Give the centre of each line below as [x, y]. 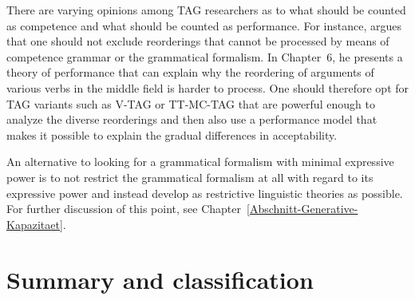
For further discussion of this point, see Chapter [124, 209]
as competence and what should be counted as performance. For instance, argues [204, 25]
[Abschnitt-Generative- [302, 209]
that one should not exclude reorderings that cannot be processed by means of [198, 41]
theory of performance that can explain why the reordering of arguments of [190, 72]
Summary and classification [160, 279]
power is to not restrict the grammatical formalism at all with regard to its [190, 177]
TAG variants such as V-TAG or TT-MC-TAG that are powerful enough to [191, 103]
